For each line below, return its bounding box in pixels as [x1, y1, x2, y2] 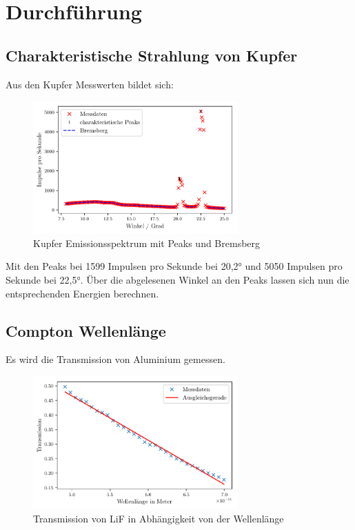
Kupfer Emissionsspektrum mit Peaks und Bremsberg [33, 235, 261, 250]
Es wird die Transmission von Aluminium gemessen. [6, 352, 225, 366]
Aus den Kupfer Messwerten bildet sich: [6, 77, 174, 91]
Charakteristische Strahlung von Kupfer [6, 44, 298, 66]
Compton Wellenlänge [6, 320, 166, 341]
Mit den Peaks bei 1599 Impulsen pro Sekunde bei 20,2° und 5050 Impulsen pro [6, 259, 343, 273]
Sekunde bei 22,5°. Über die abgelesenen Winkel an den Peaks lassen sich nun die [6, 273, 349, 287]
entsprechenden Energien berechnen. [6, 286, 159, 300]
